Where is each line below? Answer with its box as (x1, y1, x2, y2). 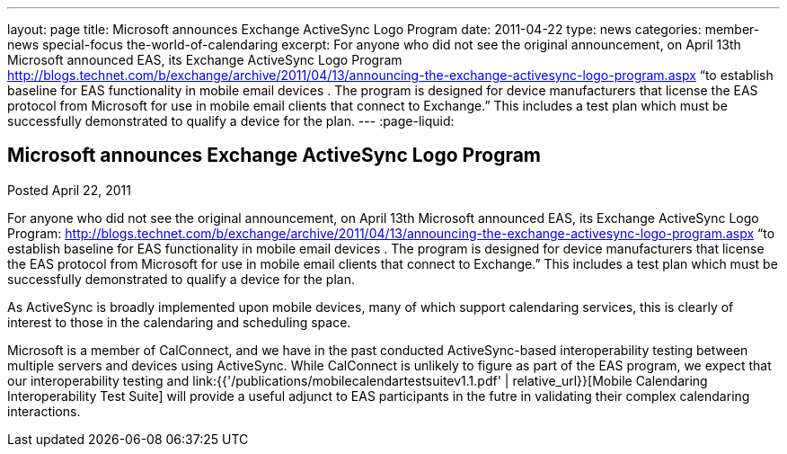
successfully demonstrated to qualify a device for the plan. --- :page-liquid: (7, 113, 455, 129)
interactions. (7, 403, 81, 419)
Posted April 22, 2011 (7, 182, 131, 198)
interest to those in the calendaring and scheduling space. (7, 314, 351, 330)
